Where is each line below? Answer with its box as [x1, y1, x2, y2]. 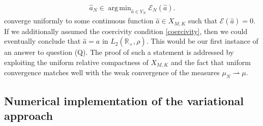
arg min [108, 5, 131, 12]
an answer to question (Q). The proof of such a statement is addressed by [4, 47, 234, 57]
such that [188, 15, 218, 26]
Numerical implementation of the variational [4, 92, 244, 108]
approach [4, 107, 53, 123]
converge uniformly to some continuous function [4, 15, 154, 26]
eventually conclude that [4, 36, 81, 46]
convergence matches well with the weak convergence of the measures [4, 67, 220, 78]
